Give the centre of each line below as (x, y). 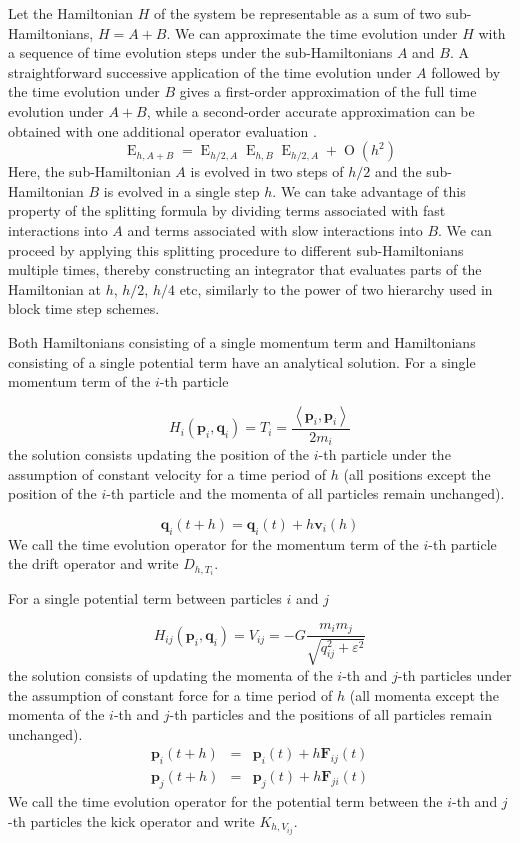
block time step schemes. (84, 308)
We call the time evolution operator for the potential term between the (225, 800)
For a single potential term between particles (145, 598)
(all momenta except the (424, 694)
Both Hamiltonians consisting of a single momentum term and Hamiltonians (242, 341)
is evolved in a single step (181, 190)
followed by (466, 71)
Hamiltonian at (54, 288)
